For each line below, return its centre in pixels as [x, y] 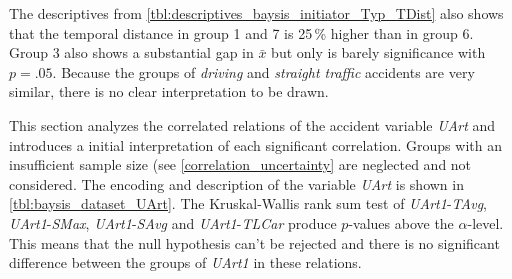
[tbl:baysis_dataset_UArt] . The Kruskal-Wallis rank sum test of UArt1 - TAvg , [248, 203]
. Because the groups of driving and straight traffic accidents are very [263, 71]
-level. [485, 222]
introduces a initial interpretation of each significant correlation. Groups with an [255, 144]
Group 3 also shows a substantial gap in [131, 52]
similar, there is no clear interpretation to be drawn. [169, 91]
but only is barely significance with [378, 52]
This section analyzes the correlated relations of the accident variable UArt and [252, 124]
